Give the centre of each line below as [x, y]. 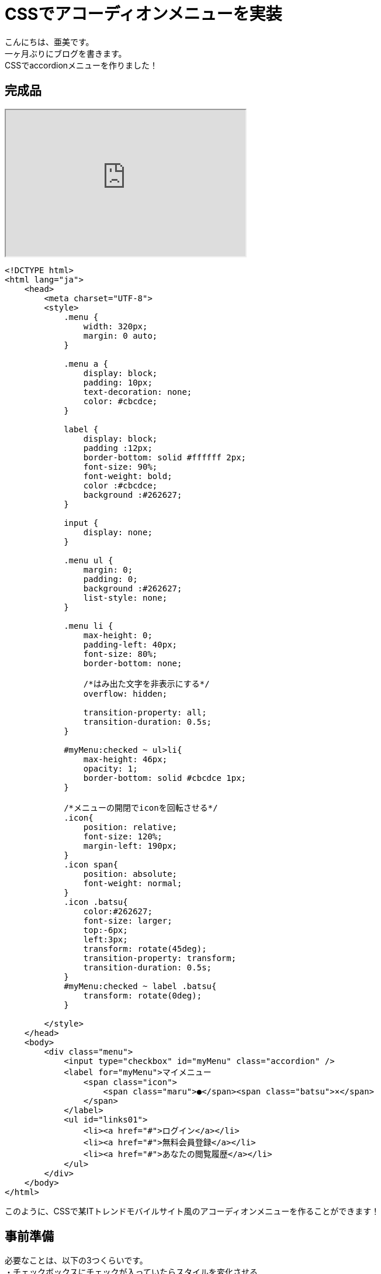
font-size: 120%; [123, 836]
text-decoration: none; [138, 392]
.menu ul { [89, 560]
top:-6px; [105, 930]
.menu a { [86, 364]
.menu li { [89, 626]
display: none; [118, 532]
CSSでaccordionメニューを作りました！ [82, 65]
